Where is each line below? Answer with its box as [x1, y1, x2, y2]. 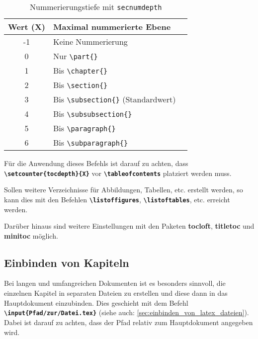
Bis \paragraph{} [53, 122, 116, 134]
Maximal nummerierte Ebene [53, 21, 171, 32]
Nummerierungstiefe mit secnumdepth [30, 1, 162, 12]
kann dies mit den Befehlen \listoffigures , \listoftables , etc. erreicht [4, 194, 230, 204]
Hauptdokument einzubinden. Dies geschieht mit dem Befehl [4, 297, 188, 308]
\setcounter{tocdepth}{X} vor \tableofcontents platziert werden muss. [4, 168, 232, 178]
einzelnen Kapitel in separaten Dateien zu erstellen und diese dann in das [4, 288, 228, 298]
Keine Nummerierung [53, 36, 128, 47]
